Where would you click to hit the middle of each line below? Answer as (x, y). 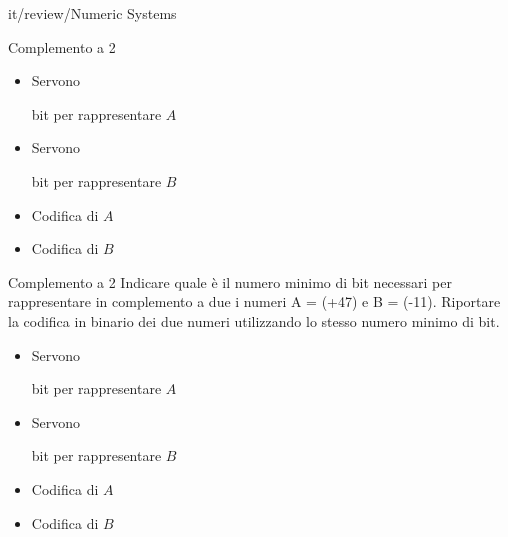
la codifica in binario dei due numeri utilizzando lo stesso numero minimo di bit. (254, 320)
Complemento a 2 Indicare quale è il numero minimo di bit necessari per (230, 281)
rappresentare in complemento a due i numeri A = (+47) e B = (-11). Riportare (254, 301)
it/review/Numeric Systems (92, 13)
